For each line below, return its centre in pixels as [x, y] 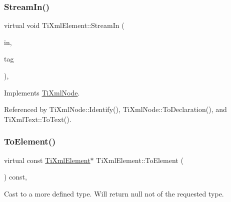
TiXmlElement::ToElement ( [140, 160]
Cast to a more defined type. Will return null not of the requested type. [114, 193]
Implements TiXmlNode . [42, 92]
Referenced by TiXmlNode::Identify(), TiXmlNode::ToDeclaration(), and [115, 109]
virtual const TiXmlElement [47, 160]
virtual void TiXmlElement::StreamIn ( [64, 25]
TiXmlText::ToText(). [38, 119]
